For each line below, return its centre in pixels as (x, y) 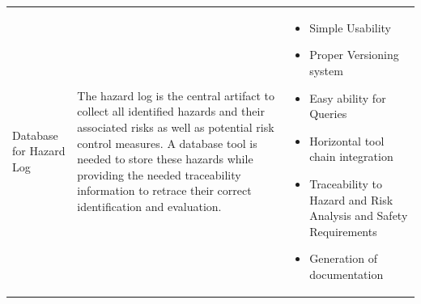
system (326, 70)
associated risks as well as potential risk (176, 127)
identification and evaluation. (149, 206)
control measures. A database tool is (167, 143)
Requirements (343, 231)
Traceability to (346, 183)
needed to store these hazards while (165, 159)
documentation (347, 274)
